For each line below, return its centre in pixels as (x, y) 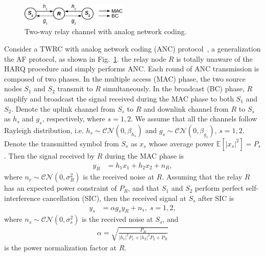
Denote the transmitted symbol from (62, 143)
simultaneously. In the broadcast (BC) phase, (174, 88)
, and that (144, 188)
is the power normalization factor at (61, 247)
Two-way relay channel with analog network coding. (106, 31)
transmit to (75, 88)
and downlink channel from (186, 108)
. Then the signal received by (50, 155)
